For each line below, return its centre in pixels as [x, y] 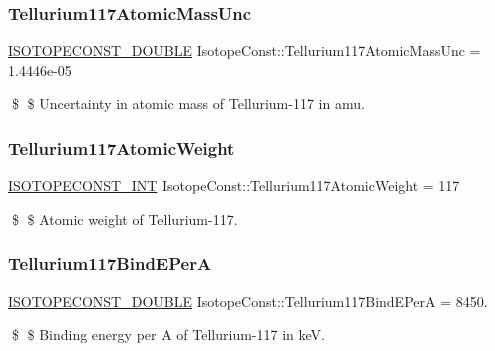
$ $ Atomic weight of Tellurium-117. [124, 218]
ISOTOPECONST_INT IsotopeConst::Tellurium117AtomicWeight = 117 [234, 185]
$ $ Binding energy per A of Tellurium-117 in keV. [168, 334]
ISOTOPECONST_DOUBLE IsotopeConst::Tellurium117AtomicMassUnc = [244, 50]
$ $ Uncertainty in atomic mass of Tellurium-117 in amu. [188, 103]
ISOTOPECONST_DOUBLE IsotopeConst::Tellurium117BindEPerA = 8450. [248, 300]
